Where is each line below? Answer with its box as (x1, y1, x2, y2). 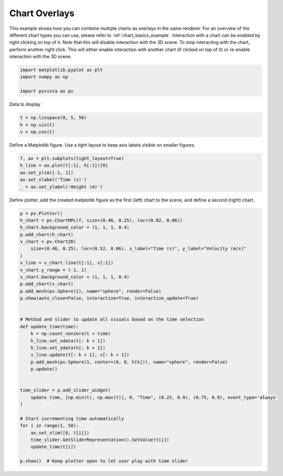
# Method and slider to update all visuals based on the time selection (20, 317, 204, 322)
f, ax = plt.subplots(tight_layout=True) (20, 155, 124, 161)
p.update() (30, 366, 58, 372)
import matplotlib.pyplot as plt (20, 67, 103, 73)
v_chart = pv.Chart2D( (20, 239, 76, 245)
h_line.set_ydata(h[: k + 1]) (30, 344, 106, 351)
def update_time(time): (20, 324, 79, 329)
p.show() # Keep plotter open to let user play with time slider (20, 458, 188, 464)
